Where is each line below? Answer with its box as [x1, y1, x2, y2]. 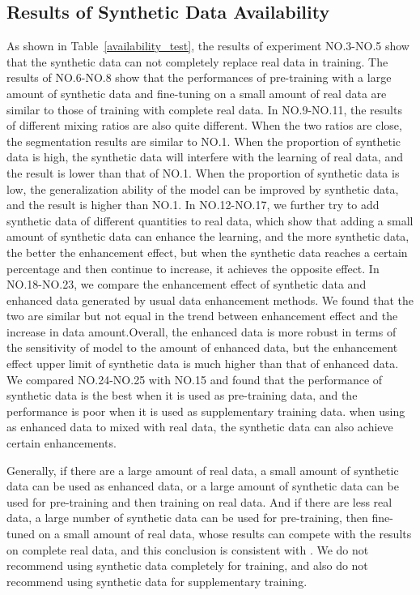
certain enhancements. [6, 434, 117, 452]
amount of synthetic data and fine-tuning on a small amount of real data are [6, 84, 387, 101]
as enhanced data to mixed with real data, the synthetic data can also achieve [6, 418, 393, 435]
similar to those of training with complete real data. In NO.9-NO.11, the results [6, 101, 402, 118]
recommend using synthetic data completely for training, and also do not [6, 557, 368, 574]
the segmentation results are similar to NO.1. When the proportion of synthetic [6, 132, 401, 149]
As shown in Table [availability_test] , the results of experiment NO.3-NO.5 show [6, 37, 409, 54]
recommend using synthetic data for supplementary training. [6, 572, 308, 589]
